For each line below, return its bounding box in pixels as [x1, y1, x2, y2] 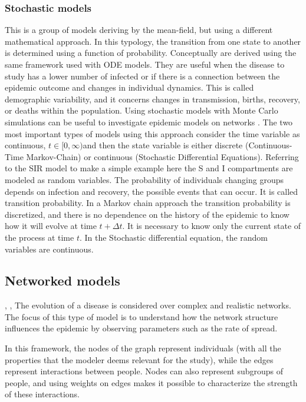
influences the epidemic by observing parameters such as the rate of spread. [5, 322, 278, 334]
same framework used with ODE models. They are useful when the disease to [5, 58, 285, 70]
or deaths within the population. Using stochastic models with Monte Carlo [5, 104, 278, 117]
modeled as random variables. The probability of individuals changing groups [5, 173, 284, 185]
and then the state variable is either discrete [83, 139, 243, 151]
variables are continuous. [5, 242, 94, 255]
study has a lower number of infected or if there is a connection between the [5, 69, 280, 82]
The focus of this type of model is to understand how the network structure [5, 310, 278, 323]
